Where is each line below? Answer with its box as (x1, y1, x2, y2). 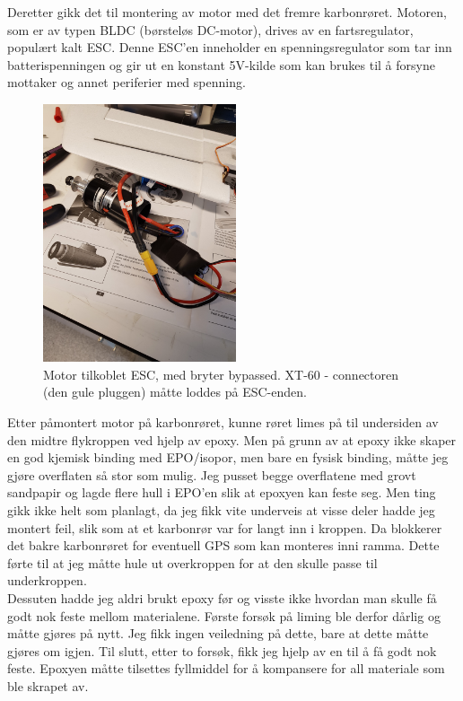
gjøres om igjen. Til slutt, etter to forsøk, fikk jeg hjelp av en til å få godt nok (7, 641, 437, 660)
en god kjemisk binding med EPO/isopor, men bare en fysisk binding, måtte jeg (7, 448, 449, 467)
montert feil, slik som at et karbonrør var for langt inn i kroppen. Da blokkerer (7, 518, 442, 537)
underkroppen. (7, 571, 87, 590)
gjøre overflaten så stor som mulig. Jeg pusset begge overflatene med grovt (7, 465, 416, 484)
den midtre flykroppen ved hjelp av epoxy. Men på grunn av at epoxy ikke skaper (7, 430, 457, 449)
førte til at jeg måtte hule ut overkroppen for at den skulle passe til (7, 553, 378, 572)
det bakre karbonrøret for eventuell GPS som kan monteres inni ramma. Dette (7, 536, 440, 555)
